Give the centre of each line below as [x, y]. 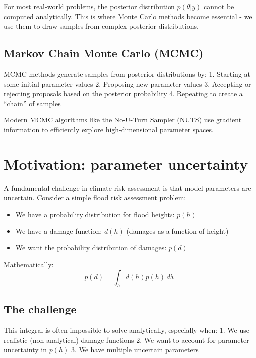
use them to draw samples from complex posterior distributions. [101, 26]
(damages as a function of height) [177, 231]
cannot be [219, 6]
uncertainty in [26, 349]
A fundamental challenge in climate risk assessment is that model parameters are [128, 187]
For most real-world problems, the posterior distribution [89, 6]
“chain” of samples [32, 103]
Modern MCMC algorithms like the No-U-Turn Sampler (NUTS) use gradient [123, 120]
